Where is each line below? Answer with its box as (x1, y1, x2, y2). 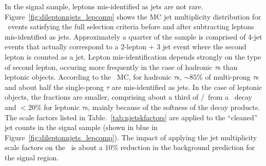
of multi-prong (205, 71, 251, 82)
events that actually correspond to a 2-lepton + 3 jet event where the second (5, 41, 246, 52)
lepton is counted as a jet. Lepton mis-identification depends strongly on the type (5, 51, 261, 62)
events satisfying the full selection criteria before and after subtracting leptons (8, 21, 254, 32)
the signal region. (5, 152, 59, 162)
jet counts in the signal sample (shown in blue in (5, 122, 158, 133)
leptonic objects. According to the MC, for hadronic (5, 71, 172, 82)
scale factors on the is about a (5, 142, 103, 153)
